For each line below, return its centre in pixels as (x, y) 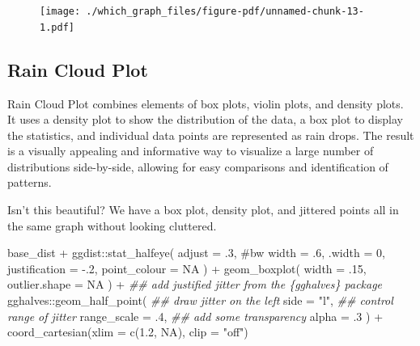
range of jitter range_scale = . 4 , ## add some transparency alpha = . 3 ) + (195, 316)
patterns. (30, 182)
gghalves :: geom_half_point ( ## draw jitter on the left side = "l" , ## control (200, 300)
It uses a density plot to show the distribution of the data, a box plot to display (205, 119)
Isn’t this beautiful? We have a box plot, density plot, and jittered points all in (203, 210)
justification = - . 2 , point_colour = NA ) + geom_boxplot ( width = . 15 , (187, 268)
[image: (60, 11)
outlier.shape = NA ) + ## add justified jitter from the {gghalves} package (195, 284)
